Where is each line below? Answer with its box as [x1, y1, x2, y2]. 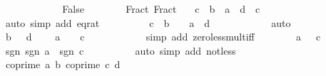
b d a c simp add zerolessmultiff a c [5, 29, 321, 44]
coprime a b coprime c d [5, 57, 121, 72]
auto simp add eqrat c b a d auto [5, 15, 291, 30]
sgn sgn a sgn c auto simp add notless [5, 43, 236, 58]
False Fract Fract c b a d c [62, 1, 260, 16]
